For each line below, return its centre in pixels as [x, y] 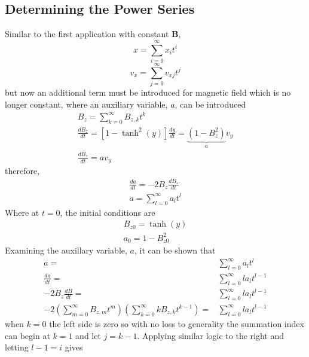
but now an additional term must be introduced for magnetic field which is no [148, 92]
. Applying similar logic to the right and [210, 335]
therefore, [22, 171]
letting [17, 347]
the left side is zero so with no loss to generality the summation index [177, 323]
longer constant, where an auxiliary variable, [86, 104]
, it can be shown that [175, 250]
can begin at [27, 335]
